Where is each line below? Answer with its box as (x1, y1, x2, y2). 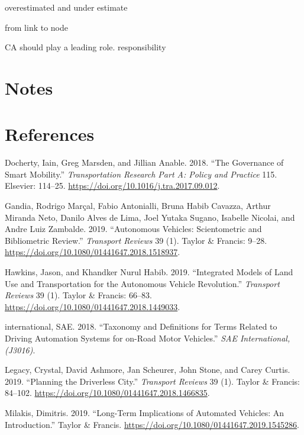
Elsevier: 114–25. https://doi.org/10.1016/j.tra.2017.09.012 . (5, 179, 220, 192)
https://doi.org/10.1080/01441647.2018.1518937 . (5, 246, 180, 258)
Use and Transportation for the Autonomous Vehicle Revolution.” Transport (5, 277, 280, 289)
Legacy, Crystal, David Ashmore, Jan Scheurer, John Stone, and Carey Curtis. (5, 363, 290, 376)
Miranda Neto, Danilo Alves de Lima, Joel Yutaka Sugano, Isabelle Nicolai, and (5, 211, 295, 223)
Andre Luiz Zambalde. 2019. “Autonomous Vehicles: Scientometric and (5, 223, 262, 235)
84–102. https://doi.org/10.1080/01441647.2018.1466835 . (5, 386, 210, 399)
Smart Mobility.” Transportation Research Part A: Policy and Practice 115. (5, 167, 277, 180)
